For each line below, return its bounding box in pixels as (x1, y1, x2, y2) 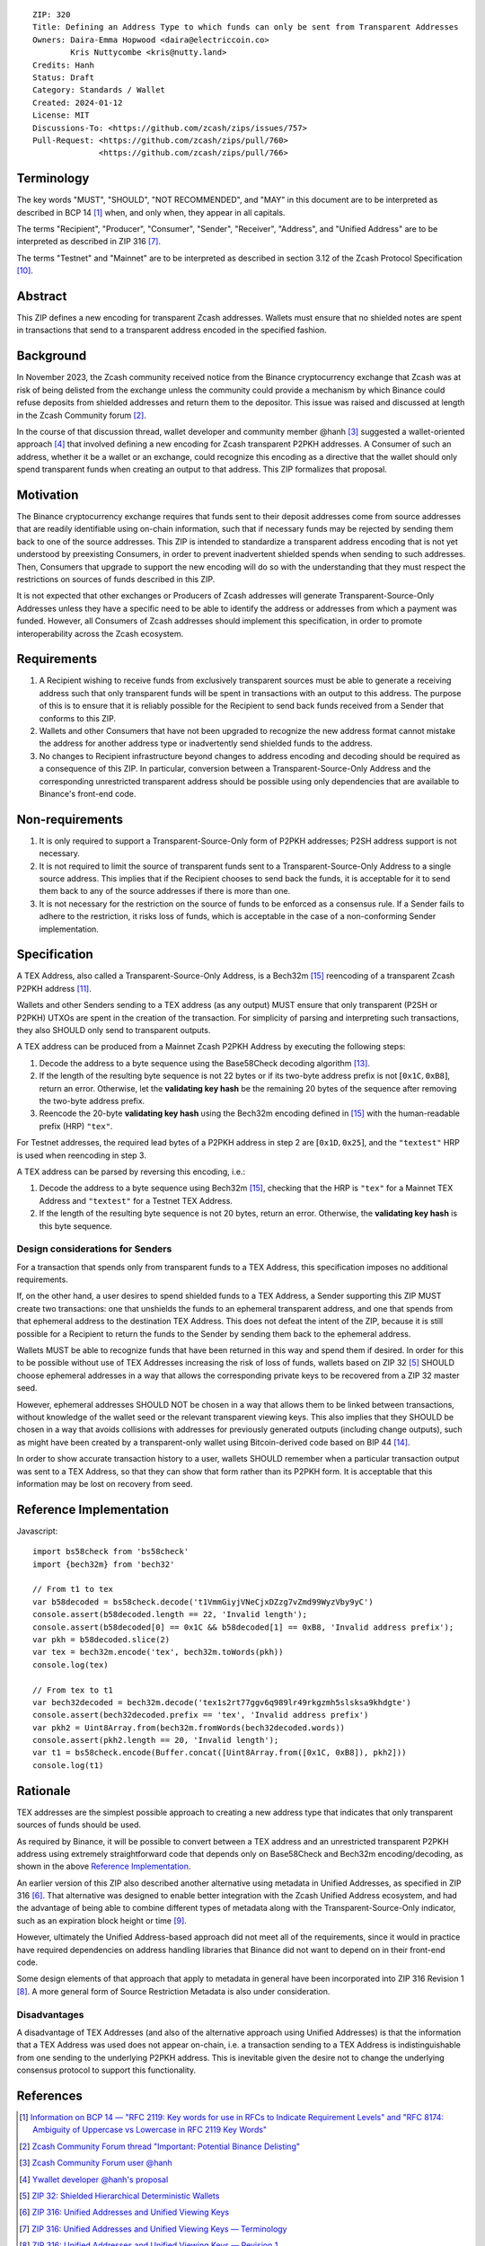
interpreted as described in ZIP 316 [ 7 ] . (16, 236, 162, 247)
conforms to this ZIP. (39, 712, 117, 723)
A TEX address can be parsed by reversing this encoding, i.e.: (16, 1166, 246, 1177)
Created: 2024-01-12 (32, 97, 123, 108)
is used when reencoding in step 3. (16, 1150, 147, 1161)
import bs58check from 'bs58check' (32, 1546, 190, 1557)
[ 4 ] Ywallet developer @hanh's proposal (19, 2174, 169, 2185)
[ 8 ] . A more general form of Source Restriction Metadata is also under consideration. (16, 1985, 331, 1996)
